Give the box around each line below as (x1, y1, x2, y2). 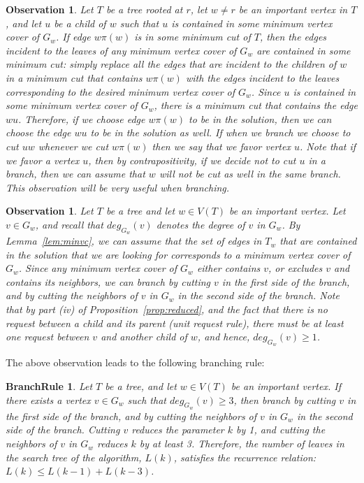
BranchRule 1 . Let (6, 379, 93, 394)
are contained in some (256, 43, 351, 57)
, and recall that (35, 217, 103, 231)
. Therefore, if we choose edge (18, 111, 145, 126)
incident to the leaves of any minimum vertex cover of (6, 43, 237, 57)
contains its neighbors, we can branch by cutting (6, 274, 211, 289)
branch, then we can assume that (6, 166, 145, 181)
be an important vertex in (238, 2, 348, 16)
